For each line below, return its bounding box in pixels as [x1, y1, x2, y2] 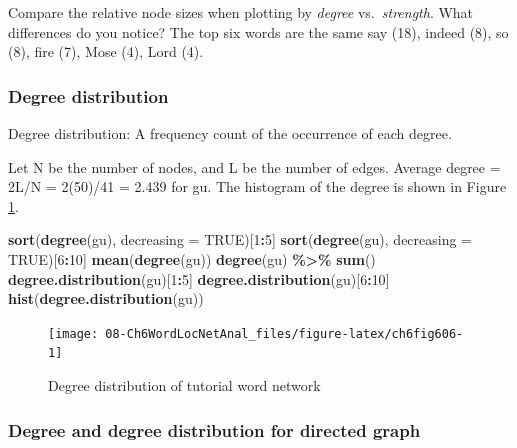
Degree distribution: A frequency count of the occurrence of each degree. [8, 123, 452, 143]
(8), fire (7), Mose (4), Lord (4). [8, 41, 204, 62]
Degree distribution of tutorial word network [48, 375, 321, 396]
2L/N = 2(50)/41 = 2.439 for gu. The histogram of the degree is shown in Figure [8, 176, 507, 197]
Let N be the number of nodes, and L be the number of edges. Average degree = [8, 156, 501, 177]
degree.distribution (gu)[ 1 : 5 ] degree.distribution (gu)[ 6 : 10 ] [8, 268, 390, 289]
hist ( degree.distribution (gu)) [8, 288, 204, 309]
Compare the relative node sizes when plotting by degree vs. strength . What [8, 2, 474, 22]
